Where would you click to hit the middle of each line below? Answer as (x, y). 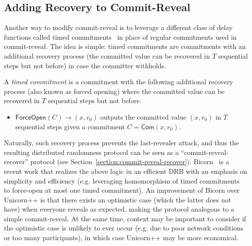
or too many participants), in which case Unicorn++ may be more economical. (121, 238)
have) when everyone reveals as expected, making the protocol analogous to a (119, 209)
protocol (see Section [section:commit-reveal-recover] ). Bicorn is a (130, 161)
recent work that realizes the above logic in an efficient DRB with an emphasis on (126, 171)
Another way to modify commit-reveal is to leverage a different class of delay (118, 27)
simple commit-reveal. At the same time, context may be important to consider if (125, 218)
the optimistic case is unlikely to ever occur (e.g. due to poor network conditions (124, 228)
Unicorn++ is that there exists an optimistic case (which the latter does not (118, 199)
